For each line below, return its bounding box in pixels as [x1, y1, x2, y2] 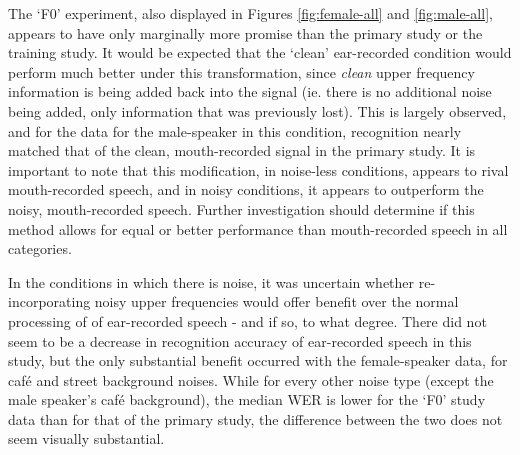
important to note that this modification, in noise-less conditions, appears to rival [8, 159, 509, 180]
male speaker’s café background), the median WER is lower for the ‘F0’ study [8, 389, 486, 410]
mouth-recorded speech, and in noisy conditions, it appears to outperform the [8, 179, 484, 200]
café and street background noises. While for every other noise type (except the [8, 369, 494, 390]
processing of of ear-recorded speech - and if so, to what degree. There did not [8, 310, 487, 331]
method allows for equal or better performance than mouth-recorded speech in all [8, 218, 508, 239]
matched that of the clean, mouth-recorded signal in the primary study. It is [8, 140, 476, 161]
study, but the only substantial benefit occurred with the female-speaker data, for [8, 350, 508, 371]
